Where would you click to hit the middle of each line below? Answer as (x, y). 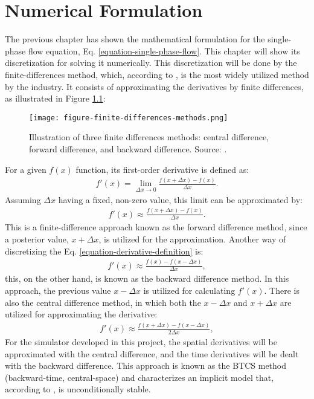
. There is (282, 290)
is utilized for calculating (189, 290)
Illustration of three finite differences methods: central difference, (149, 137)
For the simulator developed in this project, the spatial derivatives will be (141, 341)
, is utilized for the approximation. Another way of (192, 239)
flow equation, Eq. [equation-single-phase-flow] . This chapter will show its (164, 50)
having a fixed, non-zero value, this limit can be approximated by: (180, 199)
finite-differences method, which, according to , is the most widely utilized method (157, 74)
